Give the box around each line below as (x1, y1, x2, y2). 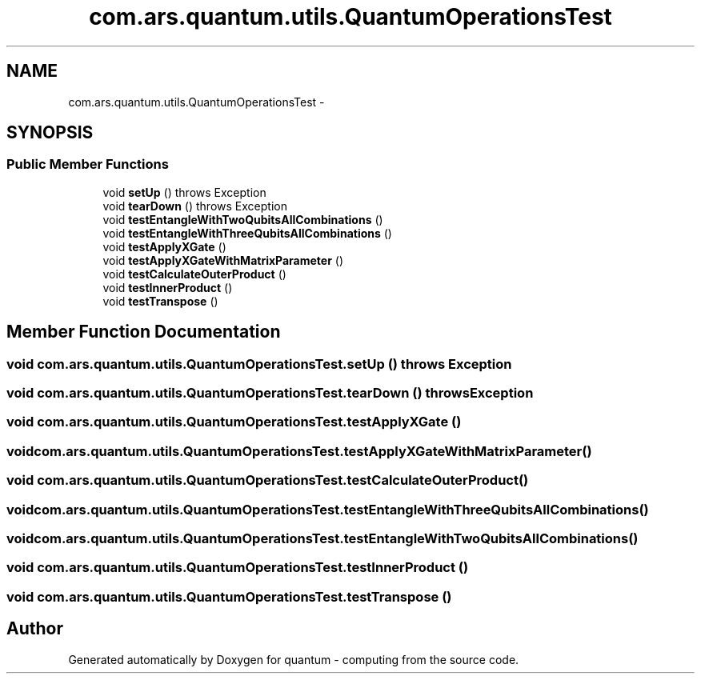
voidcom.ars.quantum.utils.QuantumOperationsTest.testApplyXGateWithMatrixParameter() (6, 442, 592, 459)
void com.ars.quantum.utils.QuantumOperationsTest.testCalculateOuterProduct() (6, 472, 529, 489)
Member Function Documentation (6, 322, 281, 342)
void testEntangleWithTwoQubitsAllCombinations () (102, 212, 383, 226)
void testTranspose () (102, 294, 218, 308)
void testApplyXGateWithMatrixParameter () (102, 253, 344, 267)
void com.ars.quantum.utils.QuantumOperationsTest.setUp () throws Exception (6, 355, 512, 372)
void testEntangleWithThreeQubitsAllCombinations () (102, 226, 392, 240)
